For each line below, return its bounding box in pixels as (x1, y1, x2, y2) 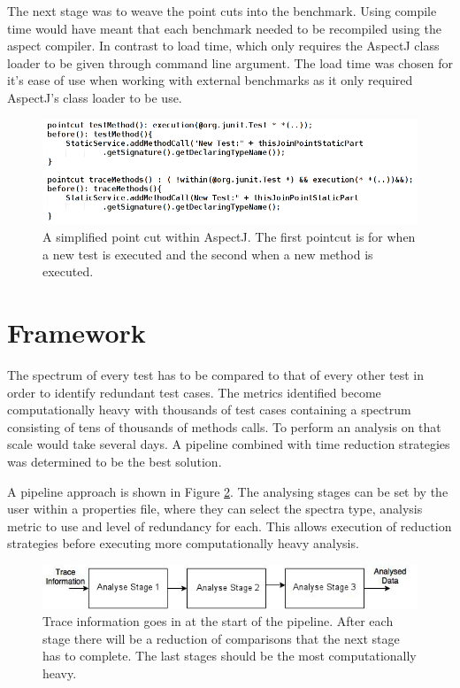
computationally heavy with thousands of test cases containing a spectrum (7, 400, 411, 419)
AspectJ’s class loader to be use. (7, 88, 182, 106)
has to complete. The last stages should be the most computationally (42, 646, 417, 665)
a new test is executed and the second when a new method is (42, 244, 373, 263)
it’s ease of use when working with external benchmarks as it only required (7, 71, 413, 89)
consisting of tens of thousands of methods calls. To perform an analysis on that (7, 417, 441, 436)
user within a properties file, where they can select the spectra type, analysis (7, 499, 423, 518)
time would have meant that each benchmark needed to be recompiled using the (7, 19, 441, 37)
